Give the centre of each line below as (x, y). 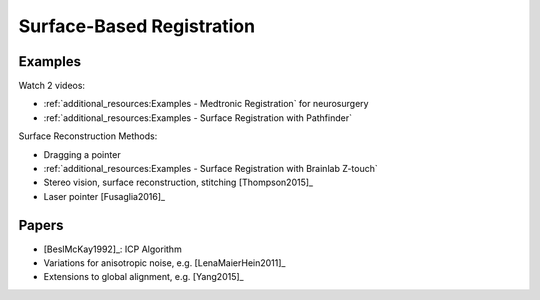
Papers (41, 225)
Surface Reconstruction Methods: (88, 136)
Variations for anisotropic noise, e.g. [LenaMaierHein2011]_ (164, 263)
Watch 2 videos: (51, 86)
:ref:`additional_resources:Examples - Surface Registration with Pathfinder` (197, 117)
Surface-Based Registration (136, 26)
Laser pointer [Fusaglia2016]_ (104, 196)
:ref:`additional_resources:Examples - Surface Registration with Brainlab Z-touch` (211, 169)
